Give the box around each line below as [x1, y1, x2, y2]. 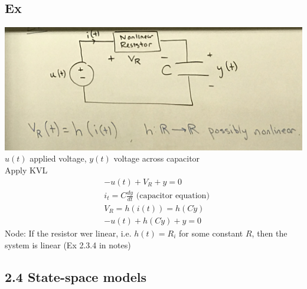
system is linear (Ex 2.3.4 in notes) [5, 238, 131, 251]
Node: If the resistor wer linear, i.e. [5, 226, 132, 239]
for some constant [178, 226, 243, 239]
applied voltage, [30, 152, 87, 165]
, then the [252, 226, 288, 239]
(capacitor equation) [136, 192, 210, 201]
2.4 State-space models [5, 267, 147, 285]
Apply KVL [5, 164, 48, 176]
